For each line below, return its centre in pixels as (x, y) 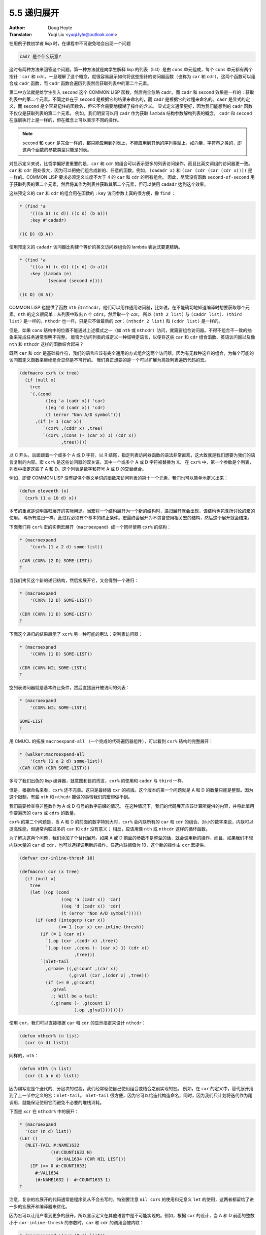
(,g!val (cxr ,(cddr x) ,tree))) (109, 975)
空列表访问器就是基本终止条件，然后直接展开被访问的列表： (69, 688)
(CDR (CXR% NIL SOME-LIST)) (53, 668)
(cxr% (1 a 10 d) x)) (51, 498)
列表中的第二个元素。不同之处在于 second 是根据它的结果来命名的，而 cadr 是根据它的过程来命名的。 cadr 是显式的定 (130, 99)
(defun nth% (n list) (46, 1069)
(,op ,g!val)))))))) (99, 1010)
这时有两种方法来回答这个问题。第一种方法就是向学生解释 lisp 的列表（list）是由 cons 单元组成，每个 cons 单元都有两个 (131, 70)
